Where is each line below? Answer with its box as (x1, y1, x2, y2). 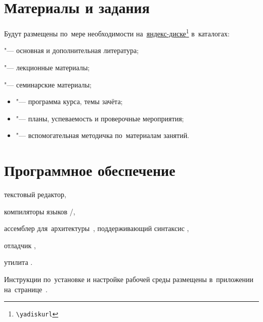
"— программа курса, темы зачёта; (16, 96, 123, 107)
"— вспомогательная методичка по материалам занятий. (16, 130, 190, 141)
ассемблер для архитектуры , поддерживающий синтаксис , (4, 223, 189, 234)
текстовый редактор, (4, 189, 66, 200)
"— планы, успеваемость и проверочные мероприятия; (16, 113, 184, 123)
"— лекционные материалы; (4, 62, 90, 72)
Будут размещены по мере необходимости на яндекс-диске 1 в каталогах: (4, 27, 230, 38)
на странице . (4, 284, 48, 294)
